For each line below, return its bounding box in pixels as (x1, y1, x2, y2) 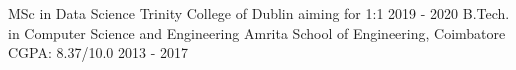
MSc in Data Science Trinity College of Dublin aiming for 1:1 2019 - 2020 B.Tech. (8, 3, 510, 23)
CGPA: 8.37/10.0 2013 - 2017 (8, 42, 188, 63)
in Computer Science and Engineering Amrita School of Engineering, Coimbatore (8, 22, 506, 43)
